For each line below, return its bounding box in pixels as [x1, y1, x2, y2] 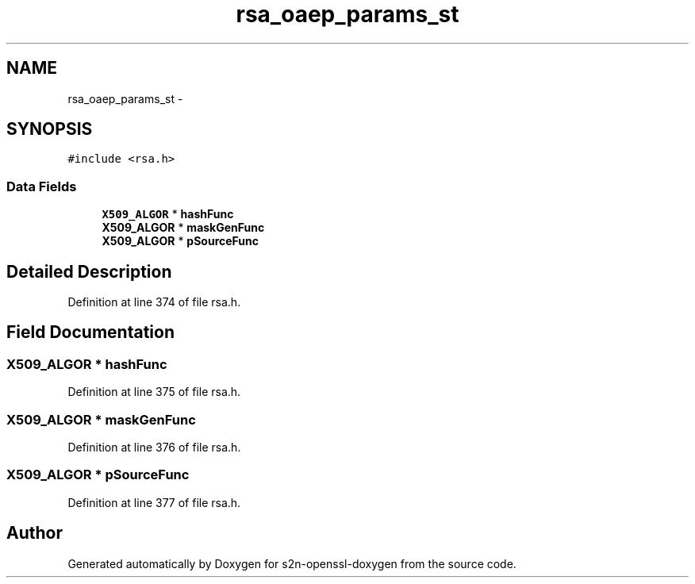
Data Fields [6, 178, 77, 194]
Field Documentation [6, 322, 175, 343]
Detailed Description [6, 261, 172, 282]
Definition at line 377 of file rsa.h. [67, 495, 241, 509]
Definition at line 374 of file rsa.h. [67, 295, 241, 309]
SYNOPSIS [6, 119, 93, 140]
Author [6, 523, 63, 544]
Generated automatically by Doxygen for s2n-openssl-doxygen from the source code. [67, 556, 516, 571]
